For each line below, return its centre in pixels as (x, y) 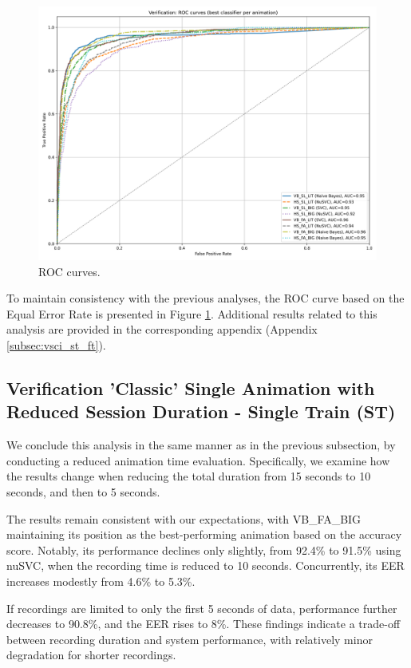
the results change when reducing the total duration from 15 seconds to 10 (189, 476)
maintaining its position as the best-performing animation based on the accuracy (204, 534)
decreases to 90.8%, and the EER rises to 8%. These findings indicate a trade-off (204, 624)
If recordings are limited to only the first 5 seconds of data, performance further (202, 608)
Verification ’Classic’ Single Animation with (191, 387)
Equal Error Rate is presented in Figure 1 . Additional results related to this (192, 313)
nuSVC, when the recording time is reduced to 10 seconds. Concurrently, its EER (205, 565)
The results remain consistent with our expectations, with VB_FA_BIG (184, 518)
